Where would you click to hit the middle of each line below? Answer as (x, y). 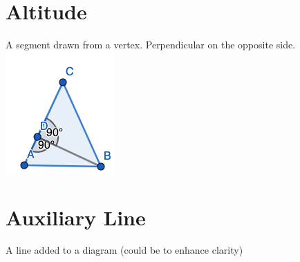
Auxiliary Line (76, 217)
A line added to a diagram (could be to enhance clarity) (124, 250)
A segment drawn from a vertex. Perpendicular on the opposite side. (151, 45)
